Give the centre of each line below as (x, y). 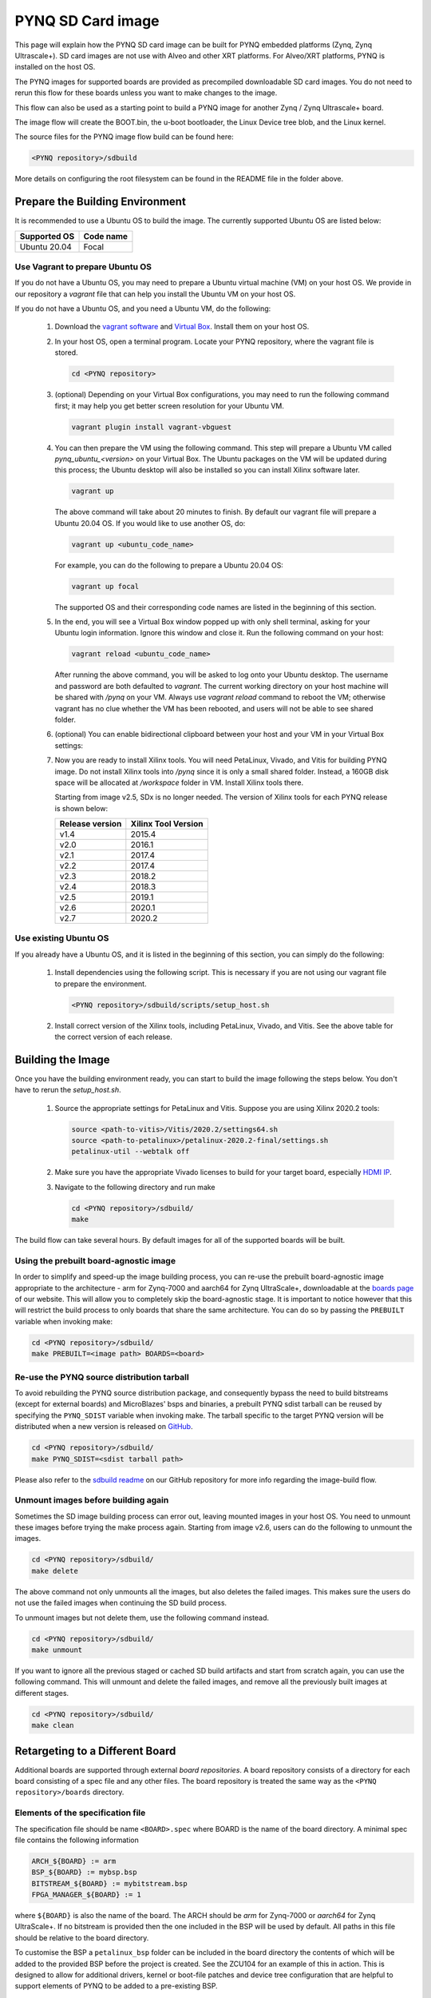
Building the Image (62, 1059)
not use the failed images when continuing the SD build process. (121, 1603)
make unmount (57, 1650)
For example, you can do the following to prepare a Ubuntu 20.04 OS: (169, 565)
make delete (55, 1571)
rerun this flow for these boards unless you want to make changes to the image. (146, 93)
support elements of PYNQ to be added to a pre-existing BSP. (117, 1986)
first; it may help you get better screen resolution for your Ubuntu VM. (170, 406)
